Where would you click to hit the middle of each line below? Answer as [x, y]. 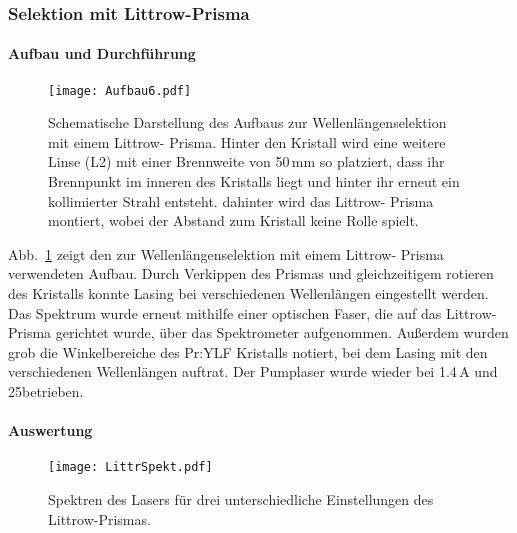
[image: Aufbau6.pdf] [120, 90]
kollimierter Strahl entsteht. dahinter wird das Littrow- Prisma [241, 200]
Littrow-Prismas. [99, 518]
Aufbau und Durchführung [102, 53]
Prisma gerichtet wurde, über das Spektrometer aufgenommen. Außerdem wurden [258, 332]
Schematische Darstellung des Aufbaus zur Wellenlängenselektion [247, 122]
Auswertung [50, 430]
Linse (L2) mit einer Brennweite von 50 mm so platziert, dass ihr [246, 161]
